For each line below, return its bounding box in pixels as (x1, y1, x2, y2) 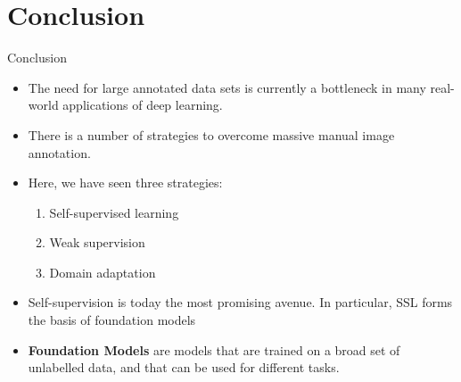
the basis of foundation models (28, 311, 196, 329)
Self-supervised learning (49, 203, 179, 221)
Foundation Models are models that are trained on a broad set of (28, 340, 400, 359)
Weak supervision (49, 233, 145, 252)
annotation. (28, 143, 91, 162)
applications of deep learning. (62, 95, 223, 114)
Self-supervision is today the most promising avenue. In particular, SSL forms (28, 293, 453, 311)
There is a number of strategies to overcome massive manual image (28, 125, 395, 144)
